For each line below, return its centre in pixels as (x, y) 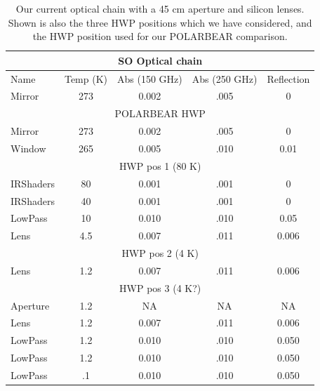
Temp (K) (86, 78)
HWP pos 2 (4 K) (160, 253)
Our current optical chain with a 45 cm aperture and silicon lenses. (160, 8)
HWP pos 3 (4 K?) (160, 287)
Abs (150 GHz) (150, 78)
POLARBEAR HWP (160, 113)
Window (28, 148)
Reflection (288, 78)
